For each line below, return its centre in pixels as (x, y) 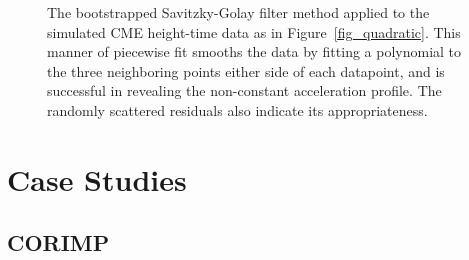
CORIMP (58, 242)
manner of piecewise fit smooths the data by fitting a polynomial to (254, 51)
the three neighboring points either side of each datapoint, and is (246, 70)
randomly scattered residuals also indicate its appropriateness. (237, 109)
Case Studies (97, 178)
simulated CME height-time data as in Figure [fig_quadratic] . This (254, 31)
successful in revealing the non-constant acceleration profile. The (244, 90)
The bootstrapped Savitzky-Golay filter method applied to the (238, 12)
